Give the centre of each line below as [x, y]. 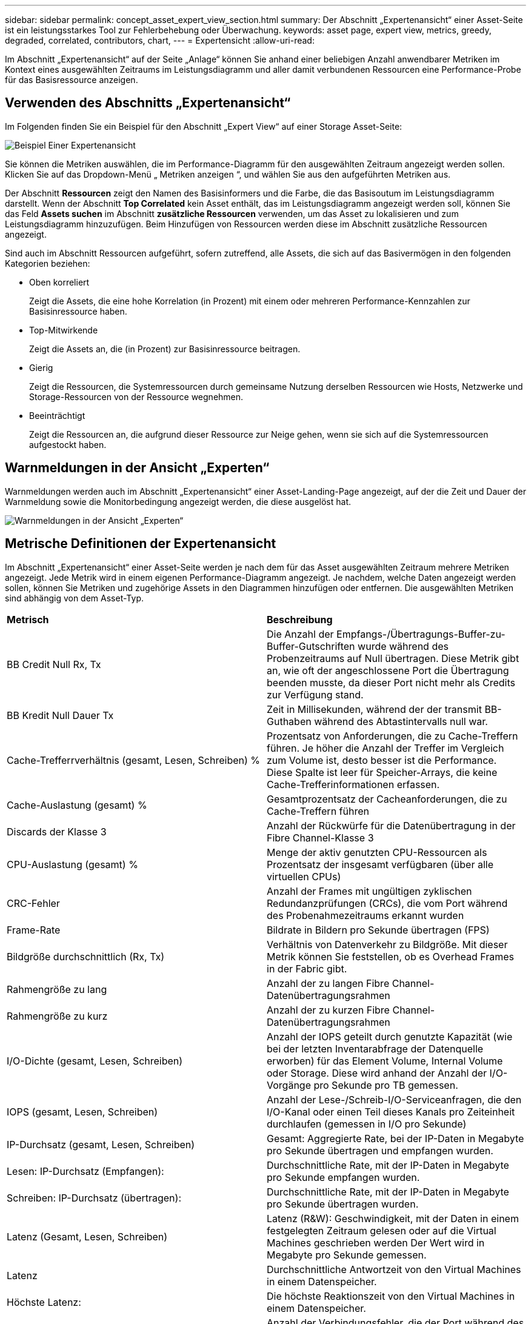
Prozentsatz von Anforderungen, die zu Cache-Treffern [392, 736]
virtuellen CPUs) [304, 876]
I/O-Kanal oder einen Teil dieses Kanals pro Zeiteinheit [391, 1112]
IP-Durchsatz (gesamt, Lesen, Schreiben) [101, 1144]
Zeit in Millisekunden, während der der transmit [374, 709]
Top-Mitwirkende [64, 330]
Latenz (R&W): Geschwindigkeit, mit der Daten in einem [393, 1218]
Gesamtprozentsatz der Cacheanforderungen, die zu [387, 799]
